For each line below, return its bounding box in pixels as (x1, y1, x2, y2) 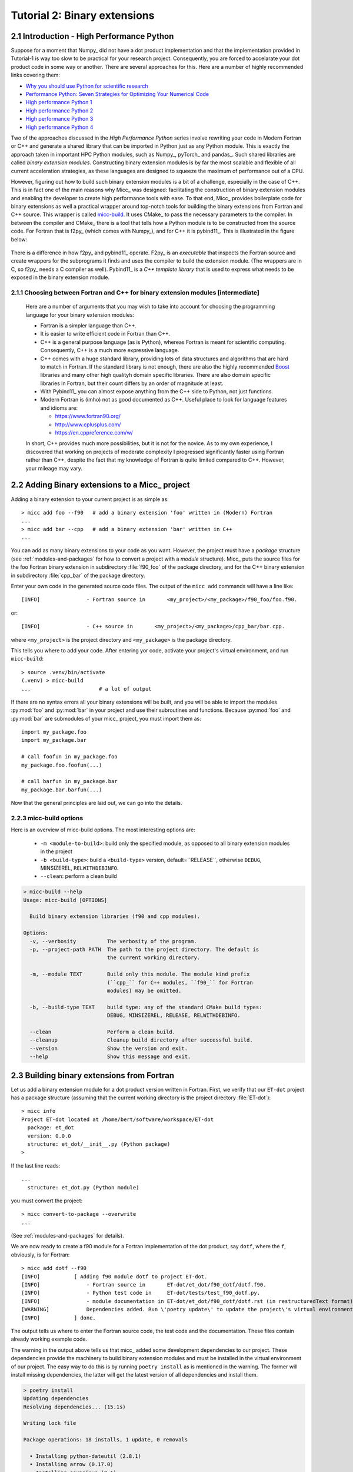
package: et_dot (27, 1125, 75, 1131)
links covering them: (11, 71, 60, 79)
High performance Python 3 (25, 115, 94, 122)
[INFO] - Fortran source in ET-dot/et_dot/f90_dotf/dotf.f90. (21, 1281, 267, 1288)
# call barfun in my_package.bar (21, 778, 118, 785)
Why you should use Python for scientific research (25, 82, 148, 89)
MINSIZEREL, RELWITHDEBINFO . (40, 864, 119, 871)
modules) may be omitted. (106, 987, 182, 994)
